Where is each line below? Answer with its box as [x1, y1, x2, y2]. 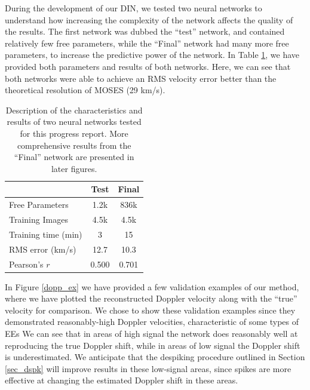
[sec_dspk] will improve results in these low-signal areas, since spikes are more [5, 362, 291, 374]
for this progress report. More [20, 127, 128, 139]
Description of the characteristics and [5, 103, 143, 116]
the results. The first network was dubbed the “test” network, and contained [5, 25, 285, 38]
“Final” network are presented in [14, 151, 134, 163]
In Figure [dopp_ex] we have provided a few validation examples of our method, [5, 280, 299, 293]
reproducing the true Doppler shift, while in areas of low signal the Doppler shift [5, 339, 300, 351]
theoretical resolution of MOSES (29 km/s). [5, 84, 165, 96]
